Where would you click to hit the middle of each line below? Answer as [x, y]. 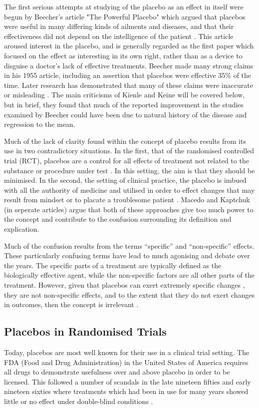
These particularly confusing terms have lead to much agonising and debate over [127, 255]
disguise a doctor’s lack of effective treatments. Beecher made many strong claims [129, 65]
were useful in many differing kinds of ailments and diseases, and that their [119, 26]
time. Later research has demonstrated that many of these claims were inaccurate [129, 85]
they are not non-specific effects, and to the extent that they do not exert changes [129, 294]
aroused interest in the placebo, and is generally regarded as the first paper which [129, 46]
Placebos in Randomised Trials [85, 331]
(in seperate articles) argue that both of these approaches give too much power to [129, 209]
